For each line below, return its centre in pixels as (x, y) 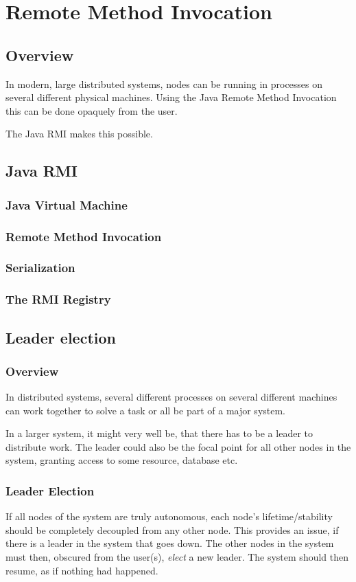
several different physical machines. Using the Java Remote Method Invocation (171, 97)
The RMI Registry (58, 299)
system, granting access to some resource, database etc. (122, 460)
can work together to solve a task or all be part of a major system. (146, 410)
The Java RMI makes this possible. (79, 134)
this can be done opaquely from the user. (92, 110)
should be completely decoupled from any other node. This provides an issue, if (172, 529)
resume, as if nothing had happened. (82, 570)
